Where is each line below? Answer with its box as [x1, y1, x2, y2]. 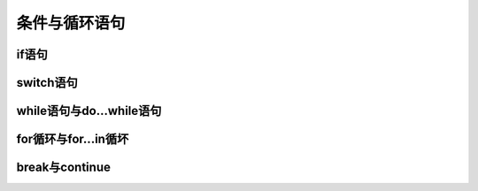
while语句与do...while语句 [16, 103, 162, 118]
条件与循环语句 [16, 13, 126, 33]
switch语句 [16, 75, 79, 90]
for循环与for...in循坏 [16, 132, 129, 147]
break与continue [16, 160, 111, 175]
